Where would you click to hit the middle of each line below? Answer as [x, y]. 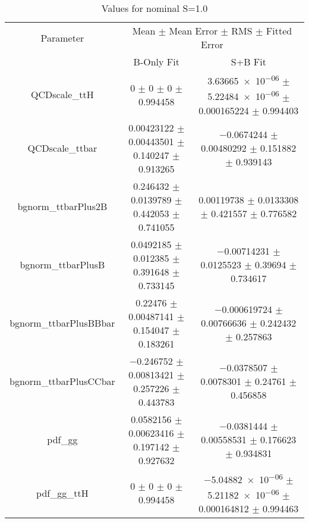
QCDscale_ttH [62, 95]
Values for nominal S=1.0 [154, 8]
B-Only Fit [156, 62]
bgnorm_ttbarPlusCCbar [62, 381]
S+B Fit [248, 62]
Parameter [62, 37]
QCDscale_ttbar [62, 148]
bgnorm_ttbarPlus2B [62, 206]
